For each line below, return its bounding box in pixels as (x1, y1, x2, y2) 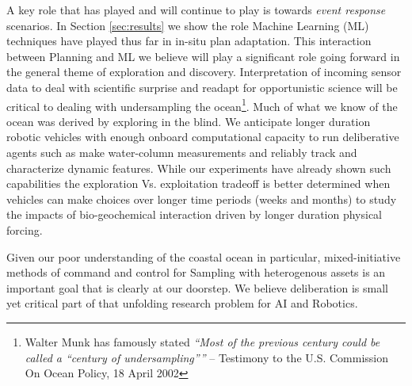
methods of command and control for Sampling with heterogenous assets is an (6, 264, 386, 281)
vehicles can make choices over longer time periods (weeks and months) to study (6, 190, 397, 207)
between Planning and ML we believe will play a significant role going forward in (6, 48, 400, 64)
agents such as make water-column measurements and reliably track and (6, 144, 357, 160)
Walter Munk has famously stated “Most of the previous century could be (25, 333, 380, 350)
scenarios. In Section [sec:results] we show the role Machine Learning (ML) (6, 17, 369, 33)
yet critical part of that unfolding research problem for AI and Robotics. (6, 295, 358, 311)
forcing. (6, 221, 43, 238)
